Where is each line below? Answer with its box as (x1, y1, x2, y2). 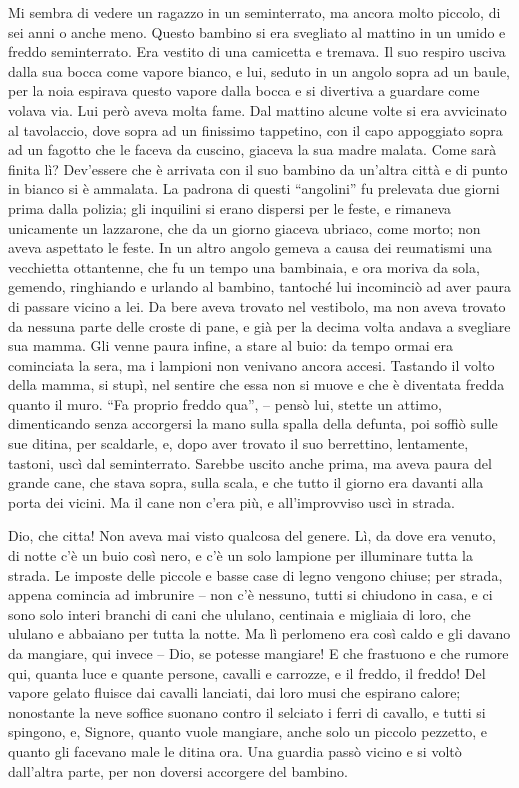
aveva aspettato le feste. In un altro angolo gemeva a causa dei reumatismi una (8, 237, 493, 258)
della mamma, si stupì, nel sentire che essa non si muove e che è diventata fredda (8, 374, 505, 395)
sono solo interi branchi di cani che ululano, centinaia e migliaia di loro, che (8, 603, 471, 624)
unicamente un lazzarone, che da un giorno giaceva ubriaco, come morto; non (8, 217, 481, 238)
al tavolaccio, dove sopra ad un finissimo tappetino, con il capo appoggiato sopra (8, 119, 503, 140)
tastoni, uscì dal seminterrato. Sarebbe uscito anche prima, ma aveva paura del (8, 452, 492, 473)
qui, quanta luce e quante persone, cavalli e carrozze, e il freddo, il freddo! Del (8, 662, 486, 683)
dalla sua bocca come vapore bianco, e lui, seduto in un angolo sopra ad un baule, (8, 60, 510, 81)
